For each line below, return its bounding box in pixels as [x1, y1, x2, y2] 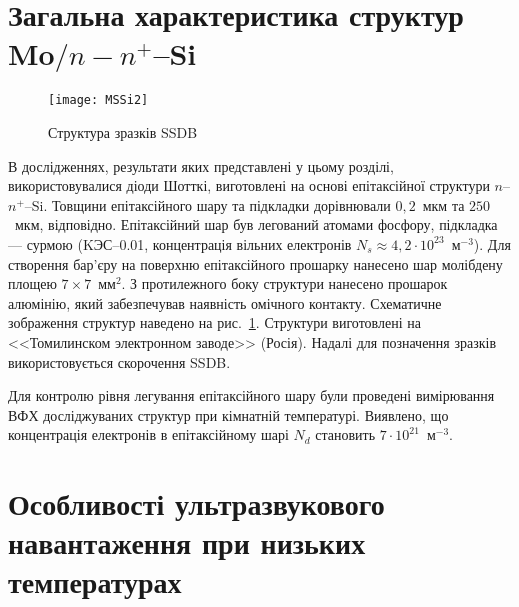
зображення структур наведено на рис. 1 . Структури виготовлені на [8, 312, 421, 333]
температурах [8, 561, 182, 602]
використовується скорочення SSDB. [8, 351, 231, 372]
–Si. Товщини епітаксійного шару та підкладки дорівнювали [24, 194, 391, 215]
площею [8, 273, 57, 294]
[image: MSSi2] [48, 93, 149, 108]
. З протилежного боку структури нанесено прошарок [121, 273, 448, 294]
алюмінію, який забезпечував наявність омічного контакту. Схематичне [8, 292, 442, 313]
